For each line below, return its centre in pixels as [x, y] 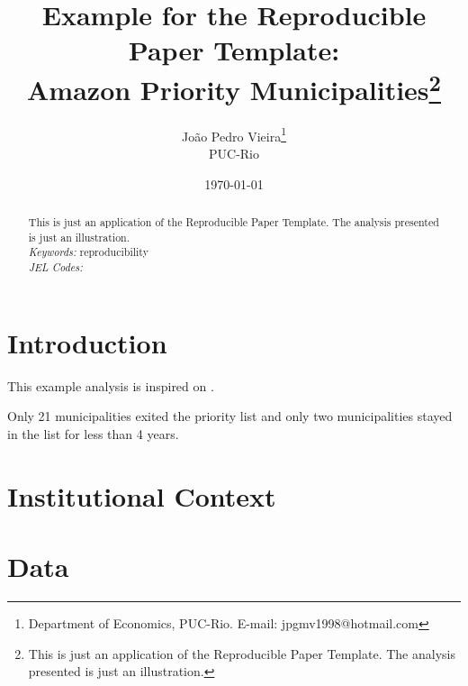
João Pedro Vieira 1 [234, 134]
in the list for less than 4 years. [93, 433]
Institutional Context [142, 495]
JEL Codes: [55, 267]
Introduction [87, 342]
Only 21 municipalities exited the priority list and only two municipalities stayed [230, 416]
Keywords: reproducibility [88, 252]
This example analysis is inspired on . [111, 385]
